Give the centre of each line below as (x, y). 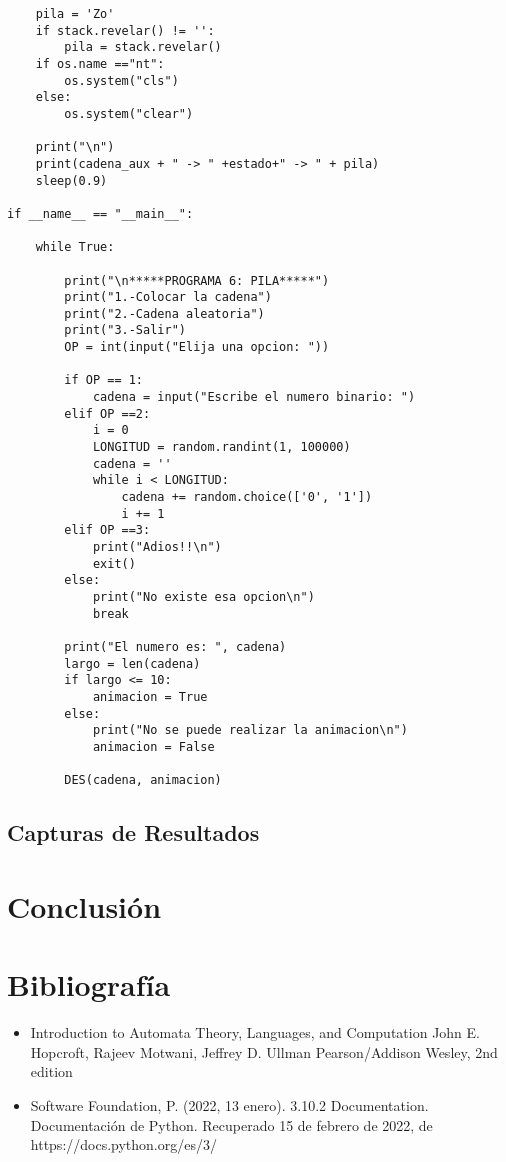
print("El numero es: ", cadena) (175, 646)
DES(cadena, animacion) (143, 780)
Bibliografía (89, 984)
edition (51, 1071)
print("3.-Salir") (125, 330)
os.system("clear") (129, 113)
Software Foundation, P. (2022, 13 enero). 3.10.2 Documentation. (229, 1104)
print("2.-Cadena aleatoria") (164, 313)
